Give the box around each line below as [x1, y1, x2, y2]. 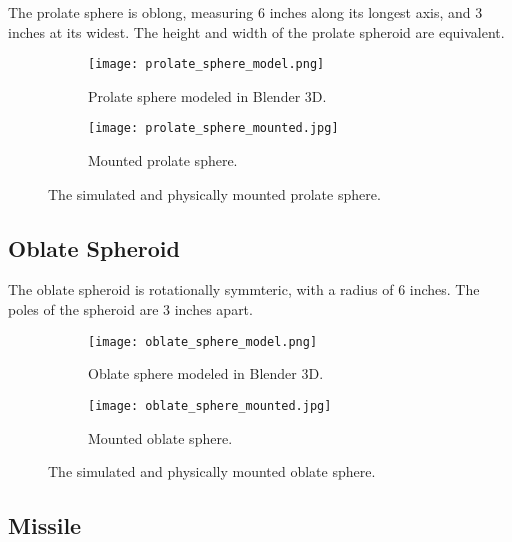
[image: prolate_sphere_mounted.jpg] [88, 121, 339, 136]
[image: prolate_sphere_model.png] [88, 57, 325, 72]
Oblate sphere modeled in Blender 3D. [88, 363, 324, 384]
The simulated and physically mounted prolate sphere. [48, 183, 381, 204]
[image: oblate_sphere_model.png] [88, 334, 318, 349]
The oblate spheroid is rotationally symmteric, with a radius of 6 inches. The [8, 279, 480, 300]
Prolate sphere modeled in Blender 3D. [88, 85, 327, 106]
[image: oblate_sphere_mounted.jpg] [88, 398, 332, 413]
